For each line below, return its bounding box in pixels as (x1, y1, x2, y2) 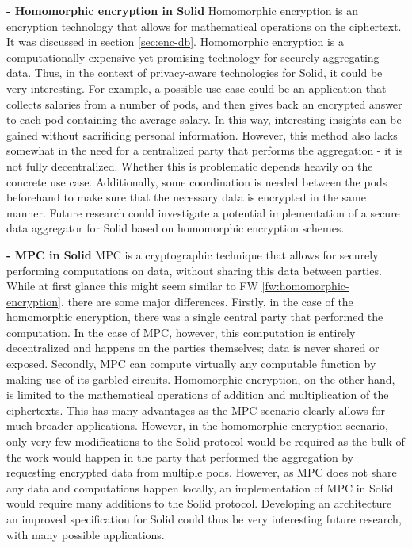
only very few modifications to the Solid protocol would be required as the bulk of (6, 433, 405, 450)
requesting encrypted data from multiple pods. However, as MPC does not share (6, 464, 397, 481)
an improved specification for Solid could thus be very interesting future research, (6, 511, 402, 527)
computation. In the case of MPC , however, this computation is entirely (6, 324, 356, 340)
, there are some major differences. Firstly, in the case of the (60, 293, 353, 309)
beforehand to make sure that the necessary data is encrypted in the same (6, 189, 366, 205)
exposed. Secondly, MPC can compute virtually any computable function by (6, 355, 376, 372)
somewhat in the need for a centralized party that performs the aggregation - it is (6, 142, 403, 159)
